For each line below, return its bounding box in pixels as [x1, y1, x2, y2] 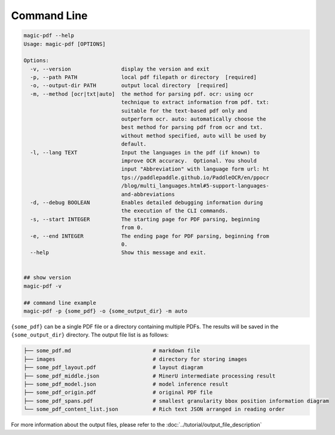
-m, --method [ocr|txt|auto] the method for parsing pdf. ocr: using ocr [30, 90, 254, 97]
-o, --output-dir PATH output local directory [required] [30, 82, 229, 89]
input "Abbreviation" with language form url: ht [121, 166, 270, 172]
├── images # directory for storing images [23, 356, 248, 362]
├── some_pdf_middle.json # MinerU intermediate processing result [23, 372, 276, 379]
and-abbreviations [121, 191, 176, 198]
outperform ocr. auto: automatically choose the [121, 116, 266, 122]
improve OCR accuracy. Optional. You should [121, 158, 257, 164]
